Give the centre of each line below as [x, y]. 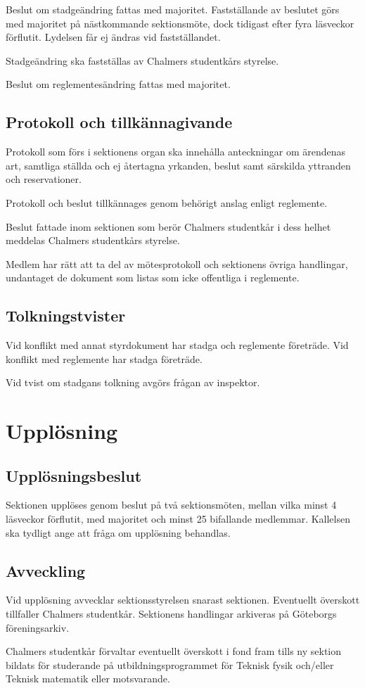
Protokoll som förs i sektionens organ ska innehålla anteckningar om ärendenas [176, 152]
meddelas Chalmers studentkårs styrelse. [93, 240]
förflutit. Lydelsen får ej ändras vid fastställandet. [113, 37]
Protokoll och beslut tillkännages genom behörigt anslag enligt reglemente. [167, 202]
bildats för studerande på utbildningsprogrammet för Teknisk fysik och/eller [170, 664]
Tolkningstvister [66, 316]
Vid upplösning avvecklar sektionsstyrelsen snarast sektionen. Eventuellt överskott [183, 600]
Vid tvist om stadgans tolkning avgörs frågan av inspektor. [133, 382]
